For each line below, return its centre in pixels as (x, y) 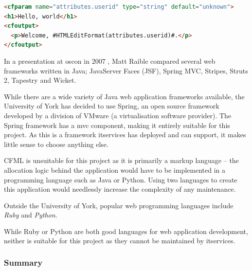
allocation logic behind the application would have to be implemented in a (115, 170)
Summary (23, 262)
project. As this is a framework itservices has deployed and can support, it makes (125, 135)
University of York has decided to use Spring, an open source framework (112, 106)
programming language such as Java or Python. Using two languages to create (121, 179)
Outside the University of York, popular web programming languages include (119, 205)
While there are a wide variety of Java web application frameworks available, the (124, 96)
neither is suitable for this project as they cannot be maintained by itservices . (120, 241)
